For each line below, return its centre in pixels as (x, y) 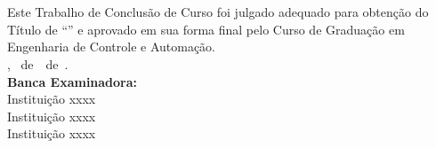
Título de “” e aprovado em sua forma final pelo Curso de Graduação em (206, 29)
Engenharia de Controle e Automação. (111, 47)
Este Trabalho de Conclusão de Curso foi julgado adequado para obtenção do (218, 12)
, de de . (38, 63)
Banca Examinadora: (73, 81)
